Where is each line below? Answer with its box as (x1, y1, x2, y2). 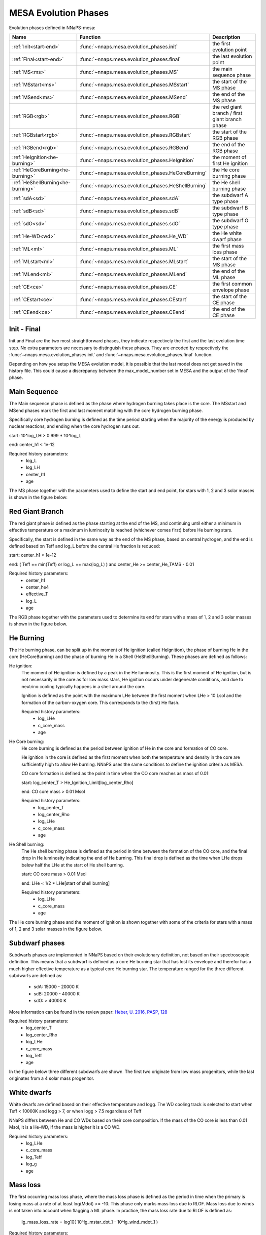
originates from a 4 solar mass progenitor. (9, 1075, 95, 1081)
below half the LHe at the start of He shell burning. (21, 862, 124, 868)
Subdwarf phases (9, 939, 65, 947)
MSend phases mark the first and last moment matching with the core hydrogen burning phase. (9, 408, 203, 413)
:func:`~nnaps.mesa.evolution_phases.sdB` (79, 207, 180, 214)
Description (212, 34, 241, 41)
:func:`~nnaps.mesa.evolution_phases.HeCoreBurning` (79, 169, 207, 176)
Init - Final (9, 325, 41, 333)
